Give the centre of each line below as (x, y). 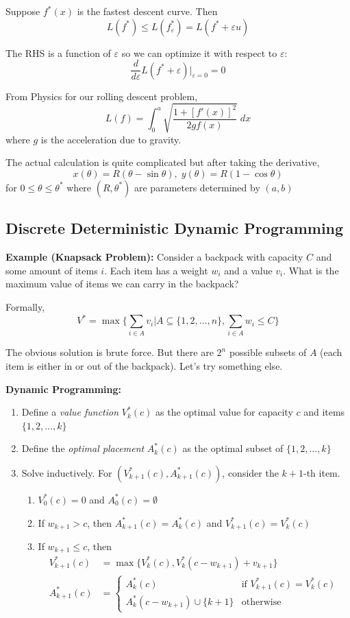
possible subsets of (268, 352)
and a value (248, 270)
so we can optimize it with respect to (199, 52)
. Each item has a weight (156, 270)
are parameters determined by (197, 187)
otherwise (261, 602)
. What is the (311, 270)
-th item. (322, 472)
